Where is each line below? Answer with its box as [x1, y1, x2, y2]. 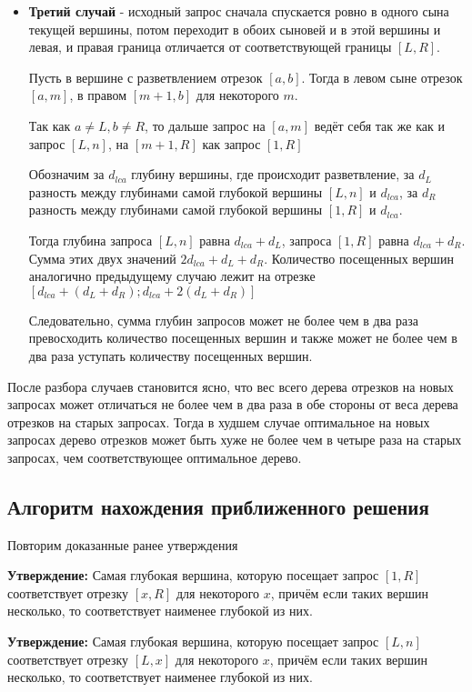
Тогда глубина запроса [28, 230, 153, 249]
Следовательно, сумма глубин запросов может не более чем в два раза [28, 310, 418, 329]
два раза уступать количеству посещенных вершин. [28, 346, 313, 365]
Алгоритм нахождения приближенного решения [7, 492, 429, 520]
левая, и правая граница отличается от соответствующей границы [28, 37, 392, 56]
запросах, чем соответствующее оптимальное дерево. [7, 447, 302, 466]
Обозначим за [28, 165, 105, 184]
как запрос [202, 134, 261, 153]
